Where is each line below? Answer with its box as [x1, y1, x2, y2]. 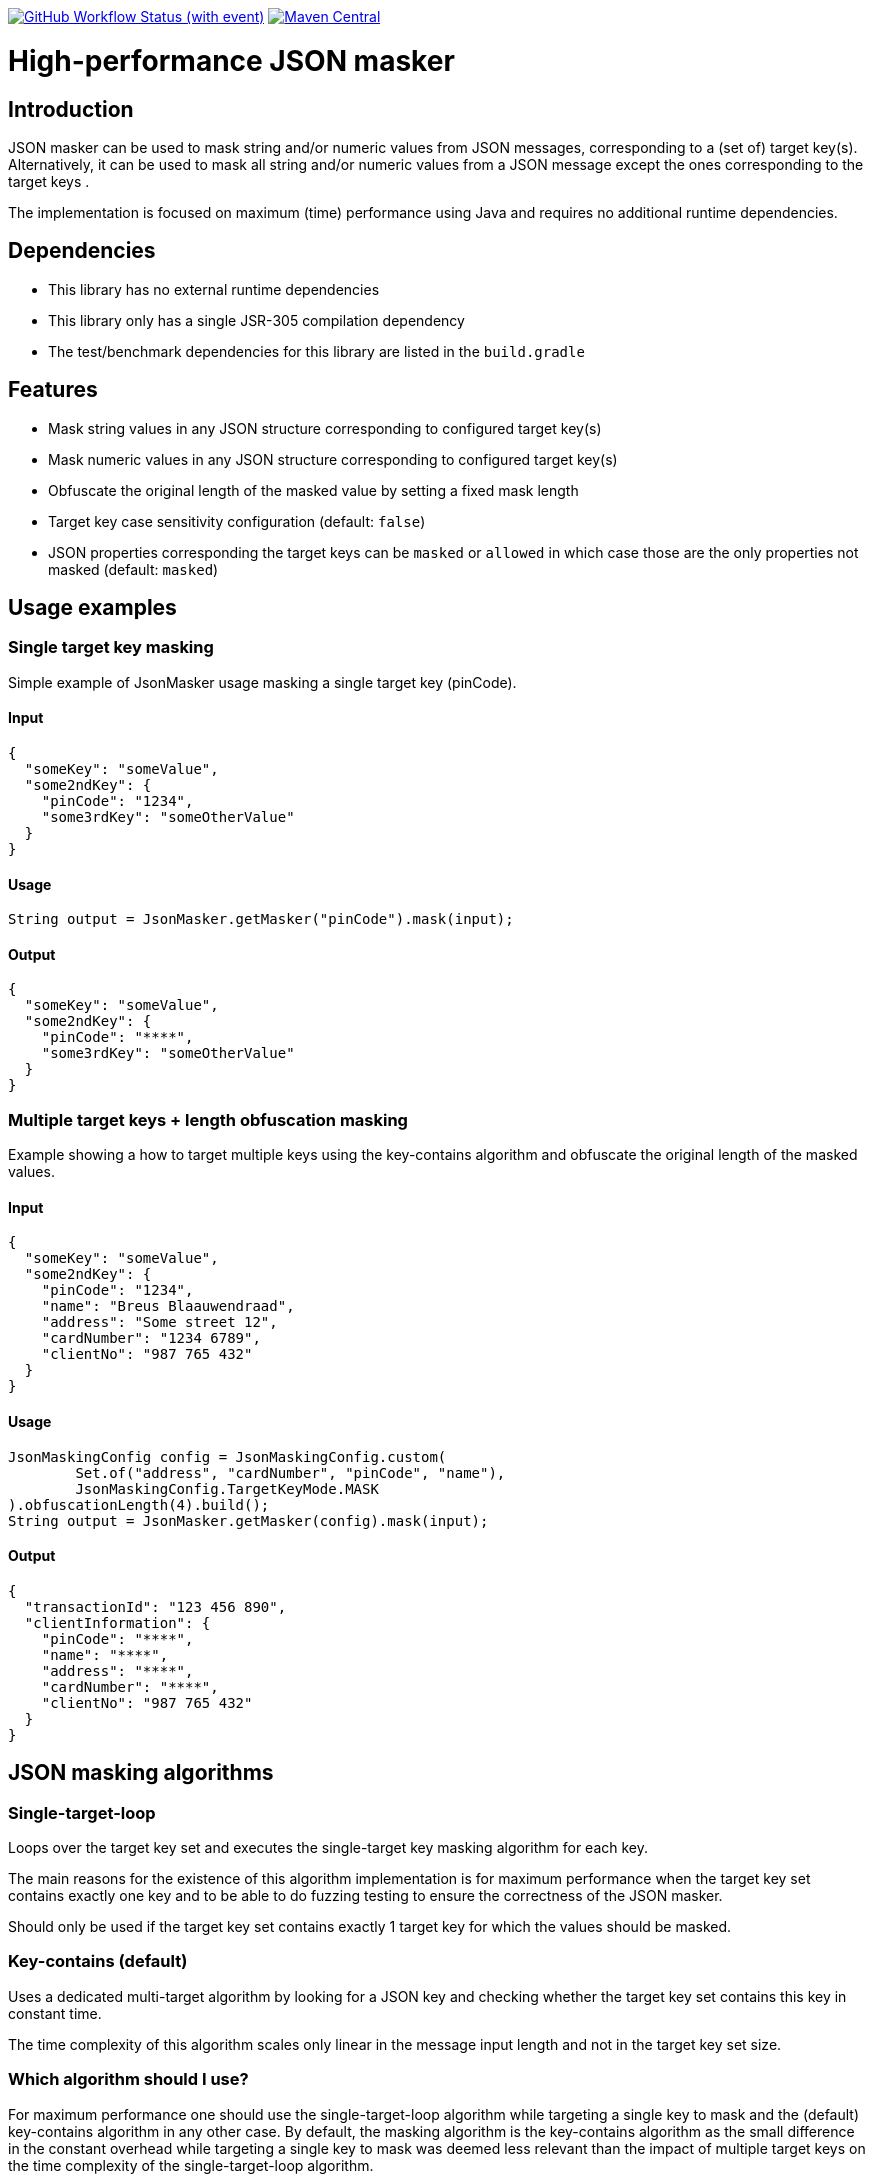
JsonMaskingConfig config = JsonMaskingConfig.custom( [8, 1448, 447, 1465]
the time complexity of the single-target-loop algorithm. [8, 2156, 374, 2174]
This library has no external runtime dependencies [48, 280, 380, 298]
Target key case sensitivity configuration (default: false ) [48, 512, 426, 530]
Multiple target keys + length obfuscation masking [8, 1109, 408, 1130]
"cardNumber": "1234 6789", [41, 1330, 261, 1347]
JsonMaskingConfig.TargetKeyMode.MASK [75, 1480, 379, 1497]
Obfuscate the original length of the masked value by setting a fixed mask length [48, 481, 579, 499]
